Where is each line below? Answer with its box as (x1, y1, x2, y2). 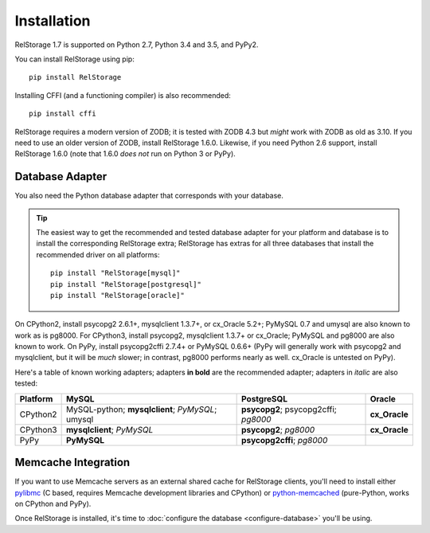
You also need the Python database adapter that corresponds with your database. (14, 191, 284, 201)
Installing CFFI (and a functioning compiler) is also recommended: (14, 90, 231, 100)
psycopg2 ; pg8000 (241, 424, 315, 435)
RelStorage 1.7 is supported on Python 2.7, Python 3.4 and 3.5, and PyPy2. (14, 40, 259, 49)
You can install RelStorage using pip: (14, 54, 135, 64)
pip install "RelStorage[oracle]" (50, 291, 185, 300)
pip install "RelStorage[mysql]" (50, 268, 181, 278)
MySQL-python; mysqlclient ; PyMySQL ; (65, 403, 217, 414)
